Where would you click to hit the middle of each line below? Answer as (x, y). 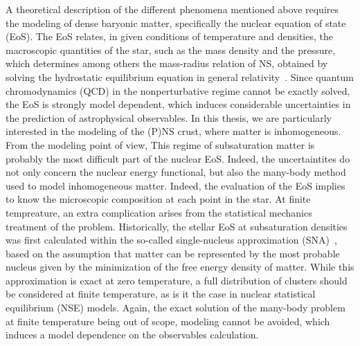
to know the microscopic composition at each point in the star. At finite (158, 199)
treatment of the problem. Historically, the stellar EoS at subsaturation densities (177, 226)
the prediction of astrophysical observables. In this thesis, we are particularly (169, 117)
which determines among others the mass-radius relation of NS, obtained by (167, 63)
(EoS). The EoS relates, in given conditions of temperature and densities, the (169, 36)
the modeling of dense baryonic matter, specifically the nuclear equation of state (176, 22)
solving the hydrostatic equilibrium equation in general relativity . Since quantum (180, 76)
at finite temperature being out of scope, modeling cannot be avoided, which (168, 321)
